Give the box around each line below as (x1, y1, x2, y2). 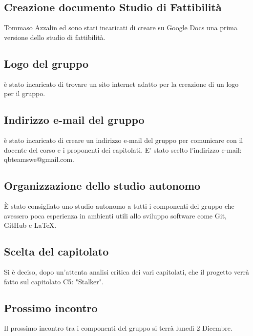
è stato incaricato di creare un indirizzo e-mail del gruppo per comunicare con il (4, 135, 243, 145)
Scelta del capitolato (4, 244, 109, 259)
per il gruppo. (4, 88, 45, 99)
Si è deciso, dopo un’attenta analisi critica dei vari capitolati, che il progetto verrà (4, 266, 250, 277)
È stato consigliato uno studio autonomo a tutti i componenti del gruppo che (4, 200, 234, 211)
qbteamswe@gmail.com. (4, 154, 74, 164)
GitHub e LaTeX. (4, 220, 57, 230)
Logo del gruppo (4, 56, 89, 71)
